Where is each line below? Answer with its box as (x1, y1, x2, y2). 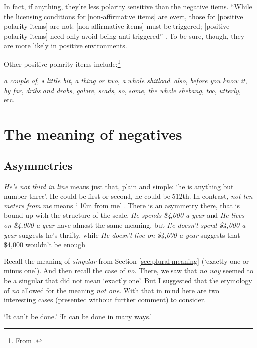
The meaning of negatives (4, 124, 182, 144)
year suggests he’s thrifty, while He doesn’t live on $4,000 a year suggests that (4, 229, 240, 240)
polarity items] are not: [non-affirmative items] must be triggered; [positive (4, 21, 230, 31)
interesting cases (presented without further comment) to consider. (4, 295, 206, 305)
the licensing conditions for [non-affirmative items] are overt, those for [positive (4, 11, 243, 21)
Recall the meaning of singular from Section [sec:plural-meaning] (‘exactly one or (4, 255, 249, 266)
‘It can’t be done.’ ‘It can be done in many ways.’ (4, 311, 152, 321)
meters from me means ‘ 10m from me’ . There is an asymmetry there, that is (4, 200, 240, 210)
